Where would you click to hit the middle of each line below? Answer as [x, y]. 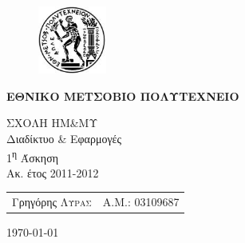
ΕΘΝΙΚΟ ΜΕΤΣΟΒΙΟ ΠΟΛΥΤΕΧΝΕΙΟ [123, 96]
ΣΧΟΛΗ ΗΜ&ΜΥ [52, 123]
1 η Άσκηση [33, 156]
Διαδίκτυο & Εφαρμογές [64, 138]
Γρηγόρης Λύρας [52, 202]
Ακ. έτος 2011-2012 [53, 172]
